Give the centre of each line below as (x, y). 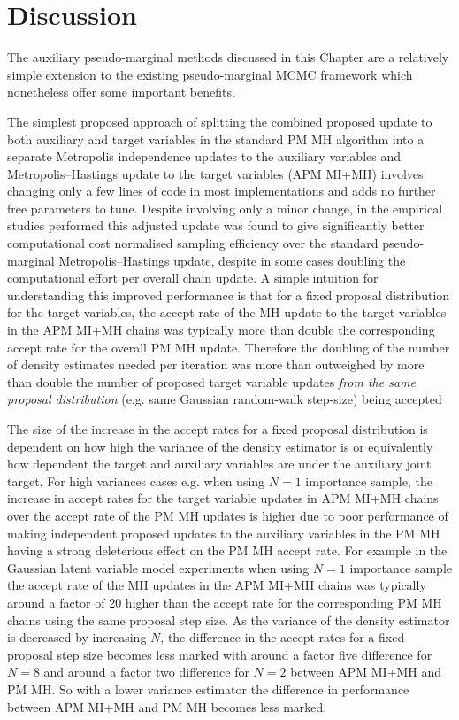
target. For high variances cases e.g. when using (136, 480)
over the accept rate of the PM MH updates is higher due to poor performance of (228, 515)
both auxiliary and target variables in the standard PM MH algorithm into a (216, 139)
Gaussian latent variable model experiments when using (158, 567)
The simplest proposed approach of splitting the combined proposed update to (220, 121)
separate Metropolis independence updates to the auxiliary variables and (204, 156)
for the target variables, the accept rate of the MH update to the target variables (227, 312)
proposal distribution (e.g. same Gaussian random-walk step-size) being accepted (225, 399)
